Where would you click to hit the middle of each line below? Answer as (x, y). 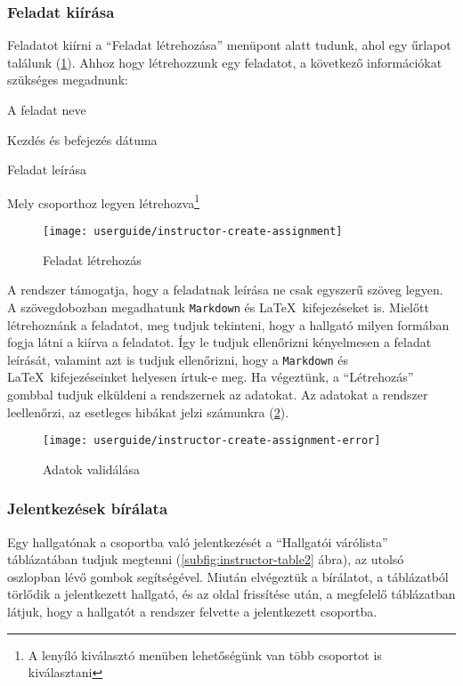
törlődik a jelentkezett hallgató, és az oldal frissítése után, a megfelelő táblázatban (231, 594)
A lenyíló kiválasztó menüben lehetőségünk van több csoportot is (205, 654)
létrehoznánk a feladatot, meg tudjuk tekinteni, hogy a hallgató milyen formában (228, 324)
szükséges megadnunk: (68, 80)
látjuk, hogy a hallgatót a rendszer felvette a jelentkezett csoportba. (192, 611)
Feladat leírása (47, 169)
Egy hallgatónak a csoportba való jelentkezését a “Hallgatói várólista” (198, 541)
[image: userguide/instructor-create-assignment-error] (212, 441)
